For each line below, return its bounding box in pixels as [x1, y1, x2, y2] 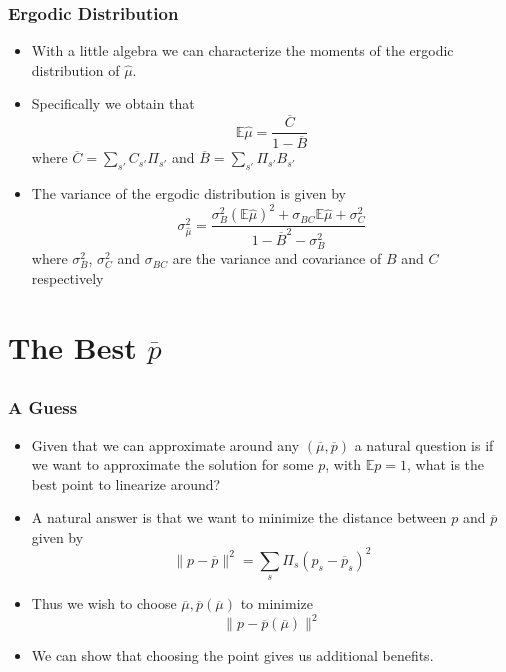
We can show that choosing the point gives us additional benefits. [31, 645, 434, 666]
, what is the [407, 454, 485, 475]
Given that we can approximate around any [31, 434, 300, 455]
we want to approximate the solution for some [31, 454, 314, 475]
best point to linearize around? [31, 473, 221, 494]
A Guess [8, 395, 78, 420]
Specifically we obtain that [31, 93, 195, 114]
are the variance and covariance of [172, 248, 382, 269]
